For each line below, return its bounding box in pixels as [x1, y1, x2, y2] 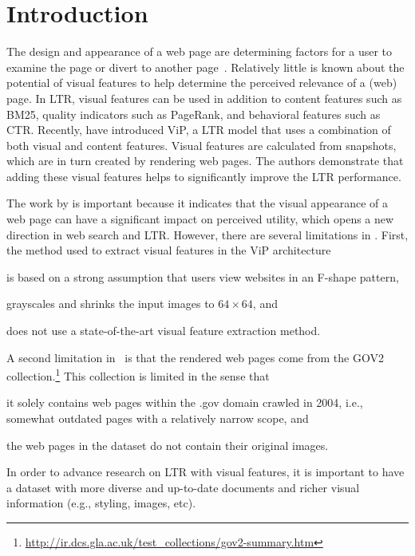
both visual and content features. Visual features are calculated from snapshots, [6, 136, 397, 153]
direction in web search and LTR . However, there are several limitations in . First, [6, 226, 409, 243]
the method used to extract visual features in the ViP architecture [6, 242, 331, 258]
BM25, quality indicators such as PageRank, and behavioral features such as [6, 105, 381, 122]
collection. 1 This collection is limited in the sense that [6, 365, 270, 384]
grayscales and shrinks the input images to [6, 295, 215, 312]
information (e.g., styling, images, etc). [6, 495, 196, 511]
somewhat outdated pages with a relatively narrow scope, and [6, 410, 309, 427]
